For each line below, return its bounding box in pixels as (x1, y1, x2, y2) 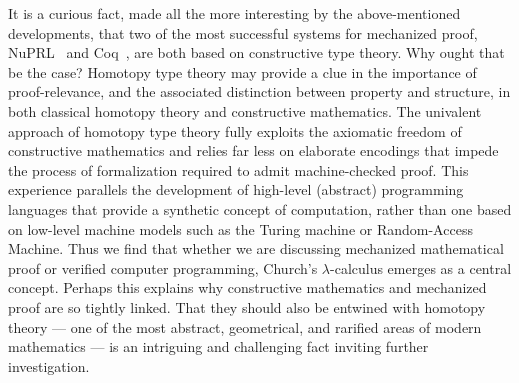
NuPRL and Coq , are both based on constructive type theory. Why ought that (8, 42, 505, 63)
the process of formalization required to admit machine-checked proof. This (8, 159, 469, 180)
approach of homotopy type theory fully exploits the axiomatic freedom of (8, 120, 462, 141)
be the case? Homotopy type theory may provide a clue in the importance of (8, 61, 477, 82)
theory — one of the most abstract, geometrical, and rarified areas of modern (8, 316, 482, 337)
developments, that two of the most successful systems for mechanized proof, (8, 22, 478, 43)
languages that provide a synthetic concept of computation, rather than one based (8, 198, 512, 219)
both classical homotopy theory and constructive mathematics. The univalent (8, 100, 482, 121)
